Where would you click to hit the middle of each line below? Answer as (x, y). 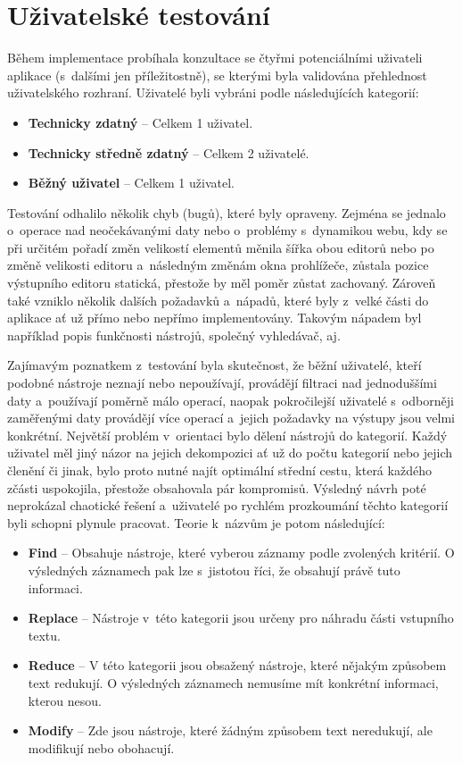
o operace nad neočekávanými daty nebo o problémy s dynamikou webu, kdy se (227, 230)
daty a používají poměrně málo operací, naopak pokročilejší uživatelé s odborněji (231, 400)
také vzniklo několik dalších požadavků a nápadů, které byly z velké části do (218, 300)
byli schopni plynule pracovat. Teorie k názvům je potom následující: (196, 522)
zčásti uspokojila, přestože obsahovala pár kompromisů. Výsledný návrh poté (217, 487)
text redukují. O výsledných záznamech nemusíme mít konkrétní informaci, (233, 682)
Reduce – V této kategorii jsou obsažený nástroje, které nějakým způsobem (237, 665)
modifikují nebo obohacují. (101, 747)
